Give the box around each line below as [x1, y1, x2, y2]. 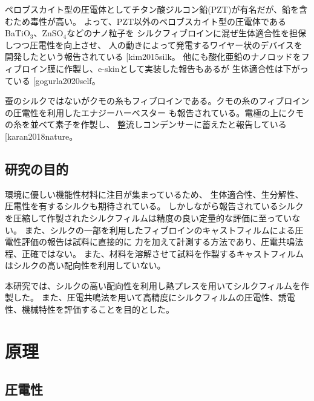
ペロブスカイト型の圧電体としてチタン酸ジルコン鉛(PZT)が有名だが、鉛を [5, 3, 299, 15]
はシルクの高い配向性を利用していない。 [5, 259, 166, 272]
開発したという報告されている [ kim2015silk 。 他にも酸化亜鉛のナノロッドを [5, 50, 301, 63]
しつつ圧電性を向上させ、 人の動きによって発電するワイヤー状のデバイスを [5, 38, 303, 51]
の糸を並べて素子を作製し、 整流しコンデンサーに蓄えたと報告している [5, 118, 287, 131]
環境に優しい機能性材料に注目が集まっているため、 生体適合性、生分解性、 [5, 187, 304, 200]
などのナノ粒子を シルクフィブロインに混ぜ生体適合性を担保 [67, 27, 306, 39]
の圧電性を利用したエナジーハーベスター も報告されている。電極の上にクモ [5, 106, 304, 119]
